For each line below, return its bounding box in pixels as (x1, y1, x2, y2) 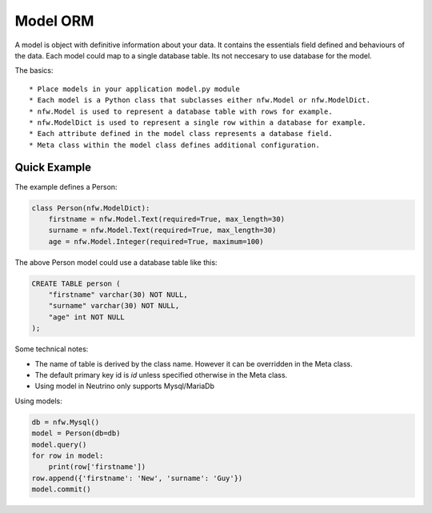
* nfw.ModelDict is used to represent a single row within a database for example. (29, 118, 367, 127)
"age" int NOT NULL (48, 312, 126, 322)
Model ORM (14, 12, 94, 30)
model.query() (31, 440, 87, 449)
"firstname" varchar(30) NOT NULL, (48, 291, 188, 299)
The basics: (14, 66, 54, 75)
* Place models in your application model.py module (29, 84, 240, 94)
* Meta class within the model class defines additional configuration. (29, 140, 320, 150)
